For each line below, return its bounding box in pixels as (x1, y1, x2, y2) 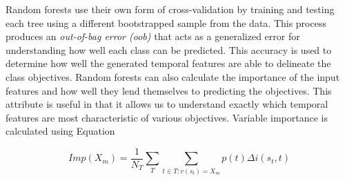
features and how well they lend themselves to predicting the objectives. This (6, 83, 332, 97)
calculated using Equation (6, 124, 115, 138)
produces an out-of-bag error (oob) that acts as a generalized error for (6, 29, 300, 44)
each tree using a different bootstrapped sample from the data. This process (6, 15, 326, 30)
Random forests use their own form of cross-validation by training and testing (6, 2, 335, 16)
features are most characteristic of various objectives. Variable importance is (6, 110, 328, 124)
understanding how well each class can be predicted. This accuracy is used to (6, 42, 332, 57)
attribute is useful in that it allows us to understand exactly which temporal (6, 97, 328, 111)
